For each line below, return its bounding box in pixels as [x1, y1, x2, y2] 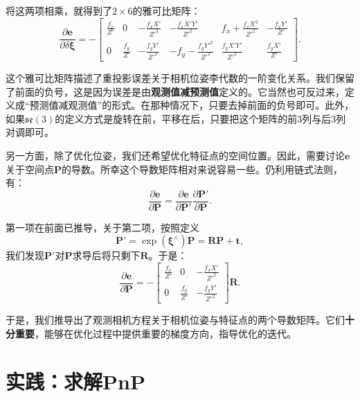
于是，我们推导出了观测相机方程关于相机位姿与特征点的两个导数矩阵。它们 [6, 312, 345, 327]
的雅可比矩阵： [132, 3, 201, 17]
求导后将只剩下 [72, 248, 141, 263]
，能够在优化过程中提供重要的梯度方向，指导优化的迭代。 [35, 326, 296, 340]
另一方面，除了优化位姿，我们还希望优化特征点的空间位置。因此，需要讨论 [6, 148, 345, 162]
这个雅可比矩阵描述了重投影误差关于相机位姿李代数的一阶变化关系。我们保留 [6, 70, 354, 85]
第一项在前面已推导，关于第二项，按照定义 [6, 220, 199, 234]
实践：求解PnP [6, 367, 145, 395]
